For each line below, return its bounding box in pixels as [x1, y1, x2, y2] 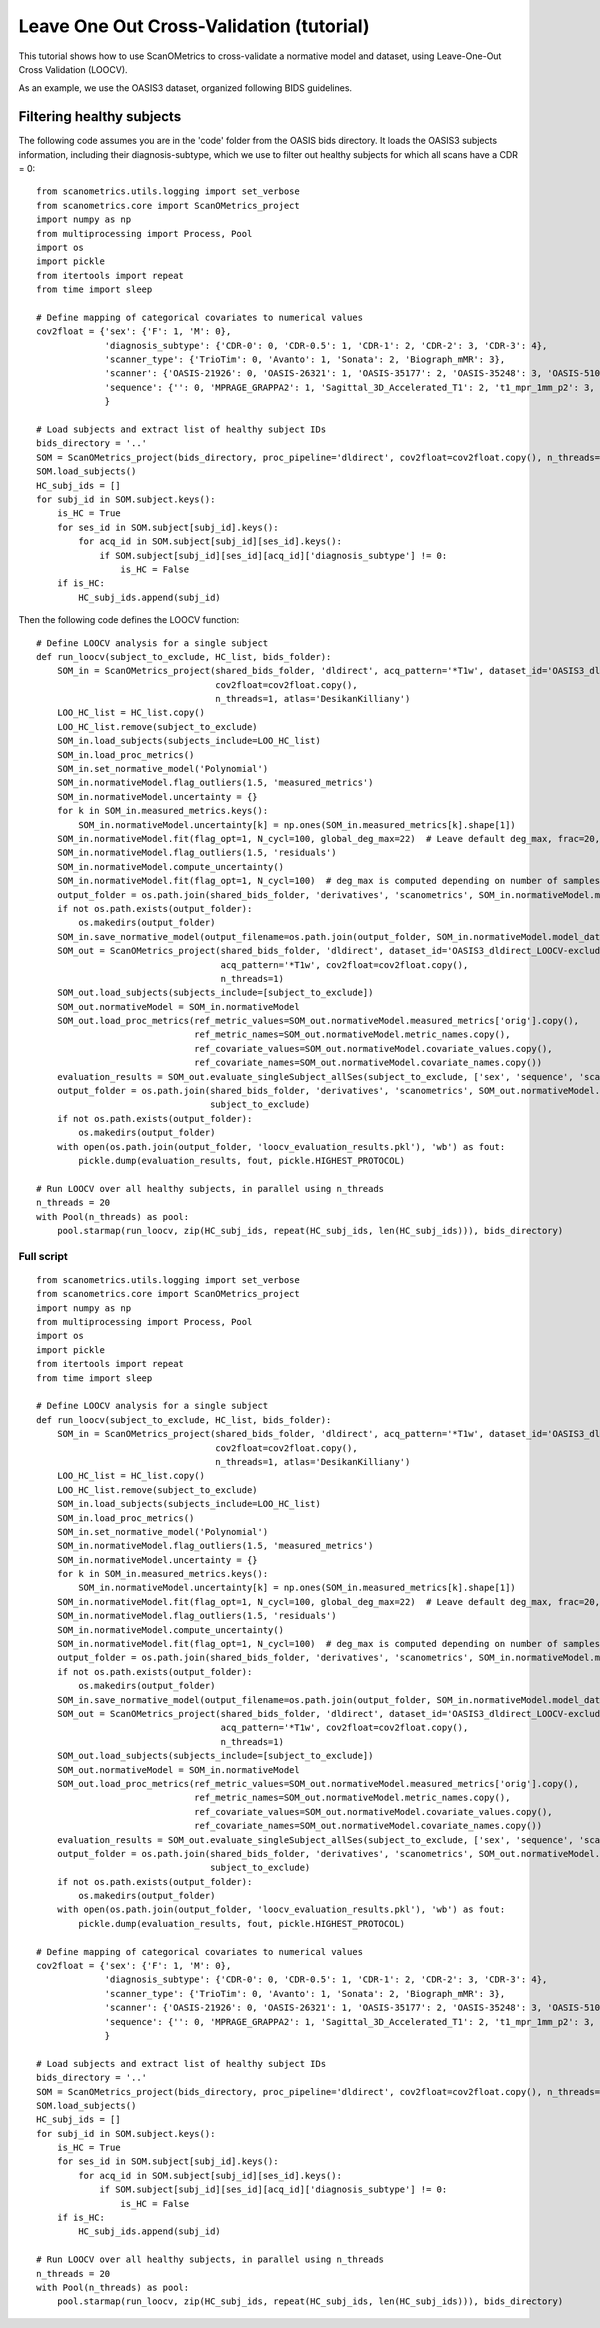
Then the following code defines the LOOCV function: [18, 614, 240, 626]
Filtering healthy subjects [18, 108, 182, 125]
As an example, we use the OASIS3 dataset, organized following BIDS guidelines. [18, 82, 353, 94]
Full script [18, 1249, 69, 1263]
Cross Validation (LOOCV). [18, 63, 129, 75]
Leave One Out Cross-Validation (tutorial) [18, 15, 370, 37]
